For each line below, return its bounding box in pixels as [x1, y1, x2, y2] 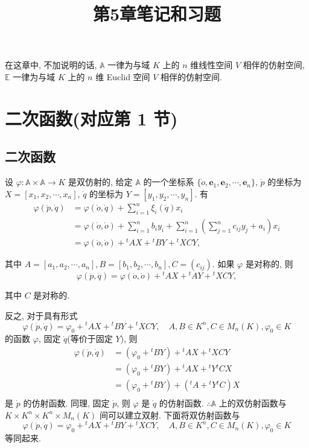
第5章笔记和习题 [92, 1, 221, 26]
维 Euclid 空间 [95, 70, 150, 83]
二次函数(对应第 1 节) [5, 106, 178, 130]
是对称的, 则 [245, 257, 293, 270]
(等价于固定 [67, 332, 113, 345]
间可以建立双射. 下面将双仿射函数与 [99, 408, 240, 421]
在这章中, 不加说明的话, [5, 58, 97, 71]
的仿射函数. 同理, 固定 [23, 397, 110, 409]
